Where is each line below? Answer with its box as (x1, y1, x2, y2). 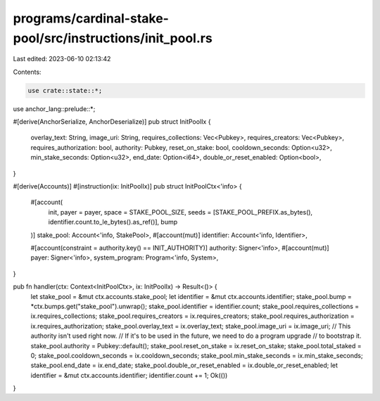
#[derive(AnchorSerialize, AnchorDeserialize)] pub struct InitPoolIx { (13, 117, 211, 126)
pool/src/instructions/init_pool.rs (13, 30, 213, 46)
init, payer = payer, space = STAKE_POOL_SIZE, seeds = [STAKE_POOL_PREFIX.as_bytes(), (48, 208, 313, 216)
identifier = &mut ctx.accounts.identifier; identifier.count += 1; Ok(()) (30, 371, 228, 379)
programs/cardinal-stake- (13, 11, 169, 26)
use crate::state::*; (27, 87, 103, 94)
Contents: (13, 68, 42, 76)
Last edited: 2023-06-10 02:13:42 (13, 55, 111, 63)
